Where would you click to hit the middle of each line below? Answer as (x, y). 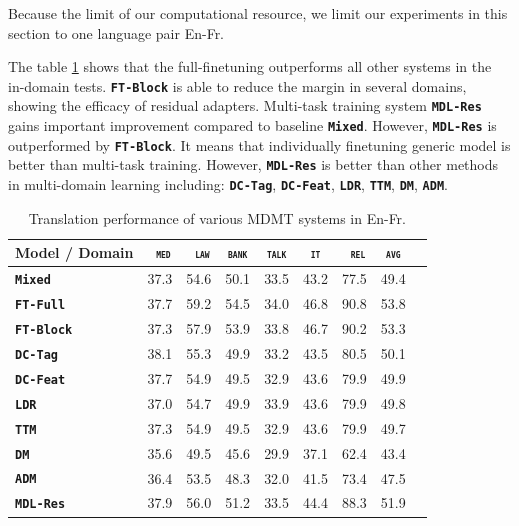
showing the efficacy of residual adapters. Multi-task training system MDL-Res (245, 105)
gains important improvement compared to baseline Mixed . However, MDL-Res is (252, 125)
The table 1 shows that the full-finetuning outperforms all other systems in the (250, 66)
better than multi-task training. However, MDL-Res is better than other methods (253, 164)
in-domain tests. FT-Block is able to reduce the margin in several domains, (237, 85)
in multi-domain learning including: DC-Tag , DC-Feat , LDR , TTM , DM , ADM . (228, 184)
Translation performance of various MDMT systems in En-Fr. (217, 217)
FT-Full (40, 305)
